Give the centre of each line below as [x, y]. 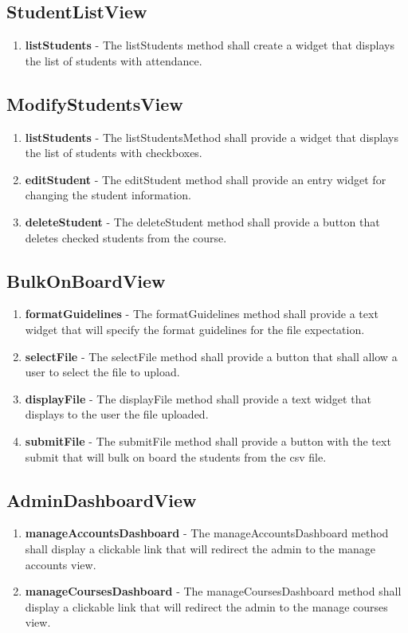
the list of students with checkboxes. [114, 153]
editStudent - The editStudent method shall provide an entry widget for [206, 179]
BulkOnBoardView [86, 280]
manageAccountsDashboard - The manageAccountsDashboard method [207, 533]
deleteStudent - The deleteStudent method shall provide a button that [202, 221]
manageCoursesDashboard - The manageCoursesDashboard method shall [213, 591]
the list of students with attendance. [114, 60]
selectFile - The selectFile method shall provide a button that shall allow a [211, 356]
